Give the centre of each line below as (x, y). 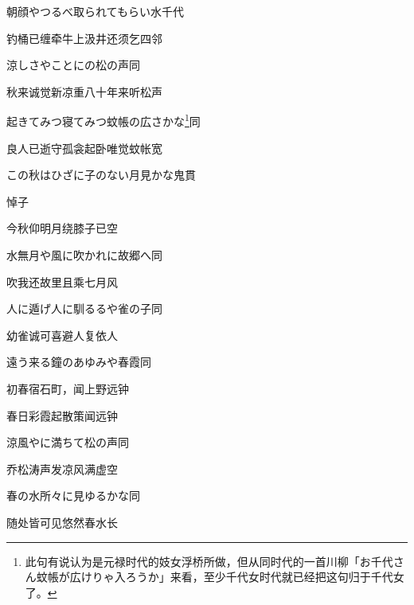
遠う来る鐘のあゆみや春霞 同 (79, 362)
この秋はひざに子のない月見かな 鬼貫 (101, 175)
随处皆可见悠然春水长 (62, 522)
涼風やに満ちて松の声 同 (68, 442)
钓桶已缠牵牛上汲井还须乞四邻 (84, 38)
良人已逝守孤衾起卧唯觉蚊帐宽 (84, 148)
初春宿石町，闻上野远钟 (68, 388)
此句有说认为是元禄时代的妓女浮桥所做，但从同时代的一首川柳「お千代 (209, 561)
